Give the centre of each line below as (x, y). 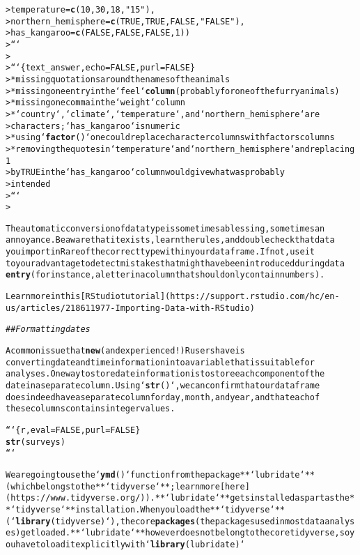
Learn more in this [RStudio (63, 297)
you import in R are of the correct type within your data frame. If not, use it (160, 252)
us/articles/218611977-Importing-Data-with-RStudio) (130, 308)
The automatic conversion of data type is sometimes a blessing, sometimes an (165, 228)
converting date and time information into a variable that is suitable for (160, 362)
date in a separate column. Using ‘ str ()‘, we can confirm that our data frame (163, 386)
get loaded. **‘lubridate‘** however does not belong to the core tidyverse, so (185, 533)
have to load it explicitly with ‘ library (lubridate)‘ (130, 544)
